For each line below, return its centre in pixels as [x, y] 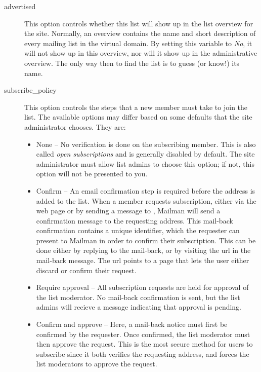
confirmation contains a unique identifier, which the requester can [138, 230]
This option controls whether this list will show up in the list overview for [139, 23]
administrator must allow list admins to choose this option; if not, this [145, 163]
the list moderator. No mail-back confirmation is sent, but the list [138, 297]
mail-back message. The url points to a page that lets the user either [143, 260]
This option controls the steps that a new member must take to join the [136, 107]
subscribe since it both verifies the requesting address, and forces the [143, 354]
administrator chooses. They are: [75, 126]
